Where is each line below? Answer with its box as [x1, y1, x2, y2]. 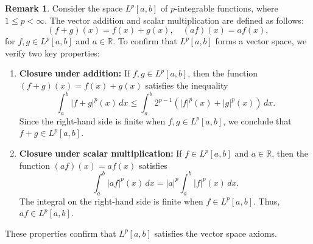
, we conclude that [223, 114, 292, 127]
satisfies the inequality [145, 78, 228, 91]
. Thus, [253, 194, 280, 207]
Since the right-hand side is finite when [19, 114, 166, 127]
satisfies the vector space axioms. [154, 226, 277, 239]
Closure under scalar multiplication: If [19, 147, 182, 160]
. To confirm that [113, 35, 177, 47]
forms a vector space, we [215, 35, 307, 47]
